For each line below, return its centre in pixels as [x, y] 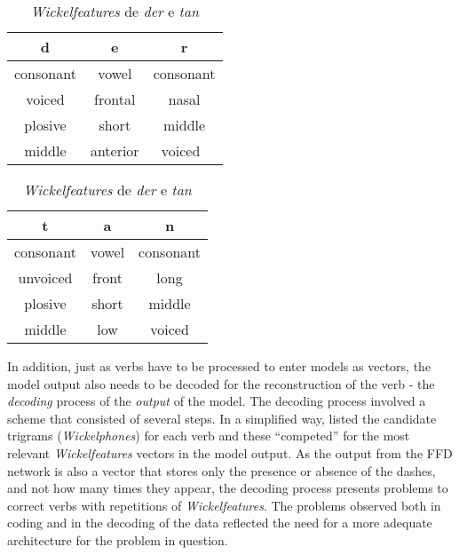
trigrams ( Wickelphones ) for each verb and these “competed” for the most [209, 436]
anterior [115, 151]
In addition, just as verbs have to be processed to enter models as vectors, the [219, 366]
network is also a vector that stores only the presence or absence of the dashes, [222, 470]
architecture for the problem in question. [118, 539]
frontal [115, 99]
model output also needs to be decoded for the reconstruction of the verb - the [221, 383]
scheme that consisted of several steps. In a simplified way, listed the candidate [222, 418]
